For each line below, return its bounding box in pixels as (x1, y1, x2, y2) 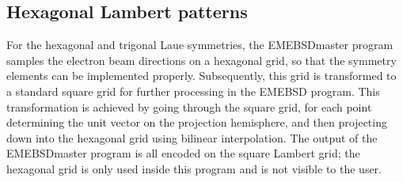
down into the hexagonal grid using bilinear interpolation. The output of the (6, 129, 378, 146)
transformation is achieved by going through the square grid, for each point (6, 98, 372, 115)
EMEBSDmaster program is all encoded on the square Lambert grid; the (6, 145, 360, 161)
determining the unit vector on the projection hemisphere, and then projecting (6, 114, 387, 131)
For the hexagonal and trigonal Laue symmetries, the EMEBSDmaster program (6, 36, 393, 53)
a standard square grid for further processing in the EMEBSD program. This (6, 82, 380, 99)
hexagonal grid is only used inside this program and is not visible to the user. (6, 160, 382, 176)
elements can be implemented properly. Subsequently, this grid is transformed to (6, 67, 397, 84)
